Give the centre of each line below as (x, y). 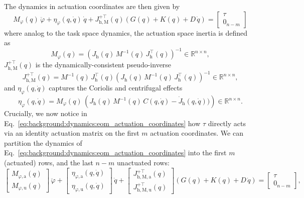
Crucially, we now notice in (46, 113)
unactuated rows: (143, 162)
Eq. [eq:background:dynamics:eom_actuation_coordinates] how (102, 123)
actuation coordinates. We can (197, 133)
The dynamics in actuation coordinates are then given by (92, 6)
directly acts (227, 123)
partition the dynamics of (43, 142)
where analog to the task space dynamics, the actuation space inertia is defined (126, 32)
